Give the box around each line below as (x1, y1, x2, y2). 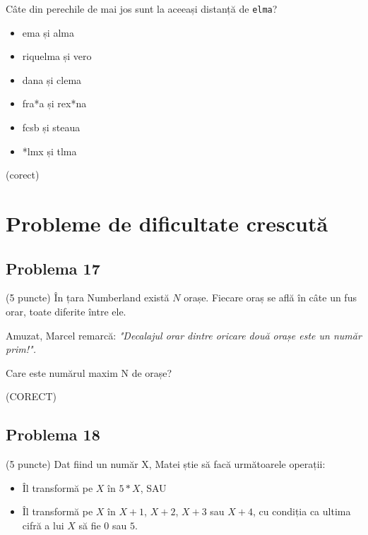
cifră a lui (22, 517, 64, 532)
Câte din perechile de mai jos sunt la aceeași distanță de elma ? (6, 1, 278, 16)
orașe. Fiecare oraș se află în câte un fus (184, 290, 357, 305)
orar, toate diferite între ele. (6, 303, 126, 318)
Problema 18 (6, 423, 100, 445)
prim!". (6, 342, 37, 356)
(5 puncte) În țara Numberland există (6, 290, 170, 305)
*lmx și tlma (22, 143, 77, 158)
